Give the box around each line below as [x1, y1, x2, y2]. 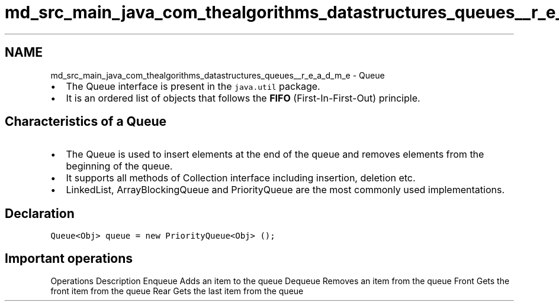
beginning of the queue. [66, 160, 173, 172]
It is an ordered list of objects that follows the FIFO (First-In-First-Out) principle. [66, 92, 420, 104]
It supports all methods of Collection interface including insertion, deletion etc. [66, 172, 416, 184]
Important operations [5, 250, 133, 266]
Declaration [5, 206, 75, 221]
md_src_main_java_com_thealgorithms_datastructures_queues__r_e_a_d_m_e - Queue [50, 70, 385, 80]
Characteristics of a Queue [5, 114, 167, 129]
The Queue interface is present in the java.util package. [66, 80, 320, 92]
